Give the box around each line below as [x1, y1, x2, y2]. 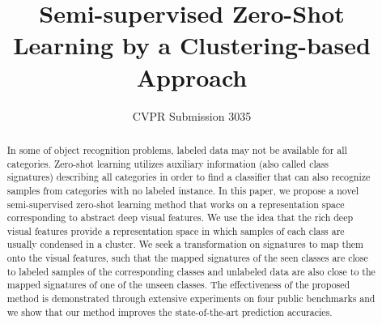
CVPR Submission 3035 [132, 107, 252, 124]
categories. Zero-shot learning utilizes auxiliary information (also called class [6, 156, 329, 170]
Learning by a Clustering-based [13, 28, 371, 62]
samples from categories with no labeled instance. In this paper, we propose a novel [6, 183, 359, 197]
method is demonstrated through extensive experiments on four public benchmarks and [6, 292, 376, 305]
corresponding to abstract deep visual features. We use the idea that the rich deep [6, 211, 354, 224]
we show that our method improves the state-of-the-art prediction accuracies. [6, 305, 333, 318]
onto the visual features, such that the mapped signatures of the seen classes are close [6, 251, 368, 265]
